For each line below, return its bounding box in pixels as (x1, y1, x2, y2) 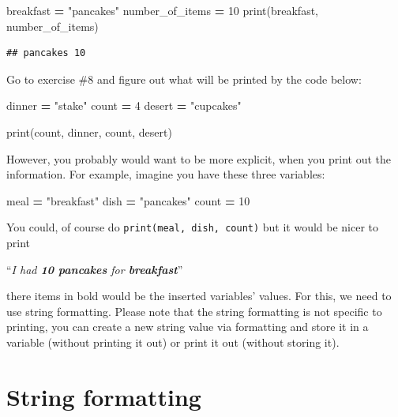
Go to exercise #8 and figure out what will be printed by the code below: (6, 70, 362, 87)
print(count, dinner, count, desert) (6, 123, 172, 140)
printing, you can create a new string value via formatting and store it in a (6, 318, 369, 335)
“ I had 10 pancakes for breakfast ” (6, 261, 183, 277)
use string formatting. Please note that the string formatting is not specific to (6, 302, 382, 319)
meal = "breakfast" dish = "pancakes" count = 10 (6, 192, 250, 208)
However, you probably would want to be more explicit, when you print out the (6, 150, 392, 167)
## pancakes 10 (6, 47, 86, 59)
